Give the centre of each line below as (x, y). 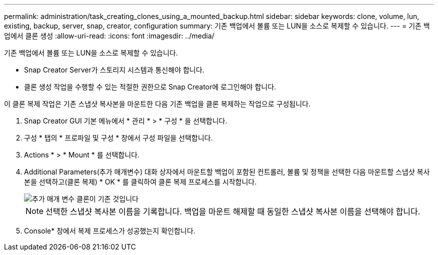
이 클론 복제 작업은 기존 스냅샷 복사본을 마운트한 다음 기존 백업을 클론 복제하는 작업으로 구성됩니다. (157, 104)
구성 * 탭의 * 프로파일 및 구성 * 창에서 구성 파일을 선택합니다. (118, 138)
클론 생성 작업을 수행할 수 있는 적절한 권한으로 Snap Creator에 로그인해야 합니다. (150, 87)
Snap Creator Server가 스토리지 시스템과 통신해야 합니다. (114, 70)
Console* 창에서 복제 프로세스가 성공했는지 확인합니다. (110, 231)
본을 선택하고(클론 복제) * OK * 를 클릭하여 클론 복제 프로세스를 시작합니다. (140, 182)
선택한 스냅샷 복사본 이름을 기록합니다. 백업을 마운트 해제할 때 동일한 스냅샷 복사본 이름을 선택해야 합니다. (233, 211)
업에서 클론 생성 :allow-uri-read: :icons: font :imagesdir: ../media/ (109, 36)
